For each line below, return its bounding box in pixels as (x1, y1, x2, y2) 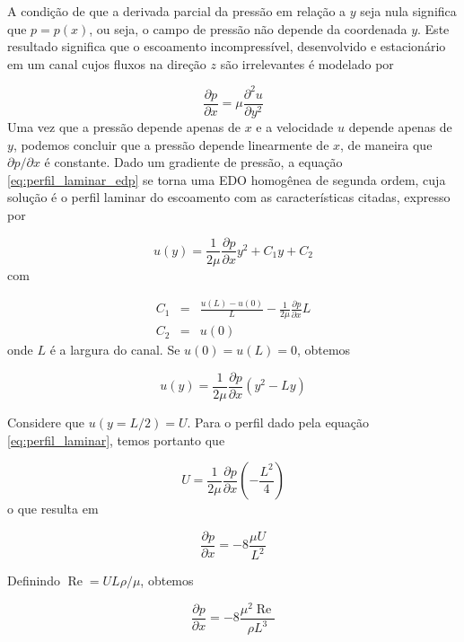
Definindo (7, 571, 60, 590)
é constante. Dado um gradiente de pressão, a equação (44, 153, 343, 171)
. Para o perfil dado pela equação (187, 413, 370, 432)
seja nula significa (360, 2, 457, 20)
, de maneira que (340, 135, 433, 154)
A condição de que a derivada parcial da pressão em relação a (7, 2, 346, 20)
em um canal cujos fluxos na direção (7, 54, 206, 73)
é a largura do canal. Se (49, 340, 180, 359)
